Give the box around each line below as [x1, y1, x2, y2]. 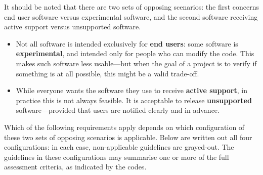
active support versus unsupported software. [4, 21, 141, 32]
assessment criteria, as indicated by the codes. [4, 161, 147, 172]
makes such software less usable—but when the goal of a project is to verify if [16, 58, 257, 68]
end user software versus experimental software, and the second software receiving [4, 11, 258, 22]
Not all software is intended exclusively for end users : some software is [16, 38, 238, 49]
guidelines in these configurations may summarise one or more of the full [4, 151, 229, 162]
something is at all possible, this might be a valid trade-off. [16, 68, 199, 78]
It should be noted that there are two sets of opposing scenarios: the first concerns [4, 2, 259, 12]
